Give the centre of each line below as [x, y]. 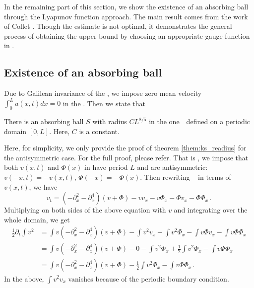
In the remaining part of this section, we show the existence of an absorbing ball [126, 6]
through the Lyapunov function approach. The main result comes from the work [126, 16]
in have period [106, 167]
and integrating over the [211, 210]
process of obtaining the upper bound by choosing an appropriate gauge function [127, 36]
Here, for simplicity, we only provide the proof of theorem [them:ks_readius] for [125, 148]
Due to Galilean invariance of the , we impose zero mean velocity [103, 93]
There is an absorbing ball [44, 121]
